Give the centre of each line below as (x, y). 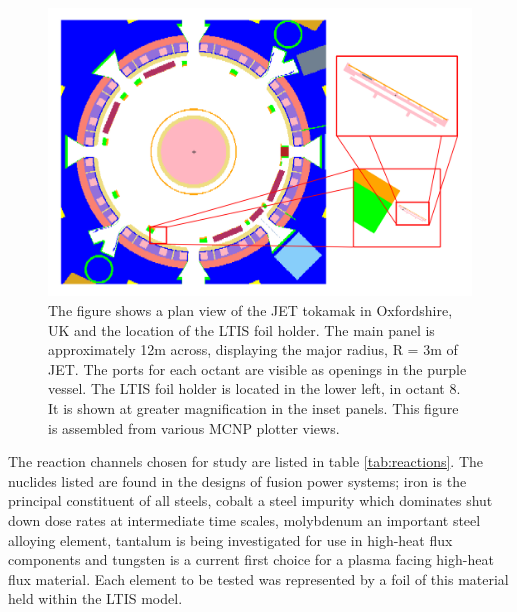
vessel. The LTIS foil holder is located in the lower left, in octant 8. (254, 388)
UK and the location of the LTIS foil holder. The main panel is (241, 329)
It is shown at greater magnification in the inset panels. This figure (253, 408)
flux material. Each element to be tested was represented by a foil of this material (258, 578)
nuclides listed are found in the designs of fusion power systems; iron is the (237, 480)
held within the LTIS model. (95, 598)
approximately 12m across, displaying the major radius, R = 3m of (253, 349)
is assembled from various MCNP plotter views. (194, 427)
